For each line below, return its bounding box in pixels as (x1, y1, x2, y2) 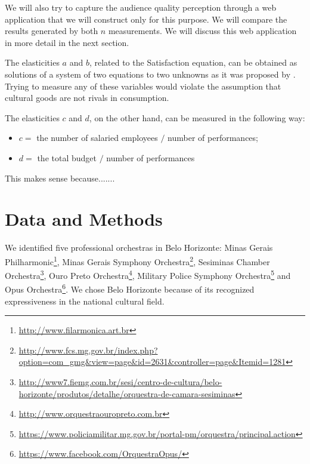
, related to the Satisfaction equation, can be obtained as (89, 56, 297, 69)
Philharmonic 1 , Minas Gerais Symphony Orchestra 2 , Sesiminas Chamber (5, 253, 270, 268)
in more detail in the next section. (5, 36, 129, 48)
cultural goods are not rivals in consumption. (5, 91, 169, 104)
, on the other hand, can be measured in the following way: (89, 111, 305, 124)
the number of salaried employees (36, 131, 158, 144)
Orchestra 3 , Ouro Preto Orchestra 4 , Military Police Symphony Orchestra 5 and (5, 268, 291, 281)
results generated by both (5, 24, 98, 37)
